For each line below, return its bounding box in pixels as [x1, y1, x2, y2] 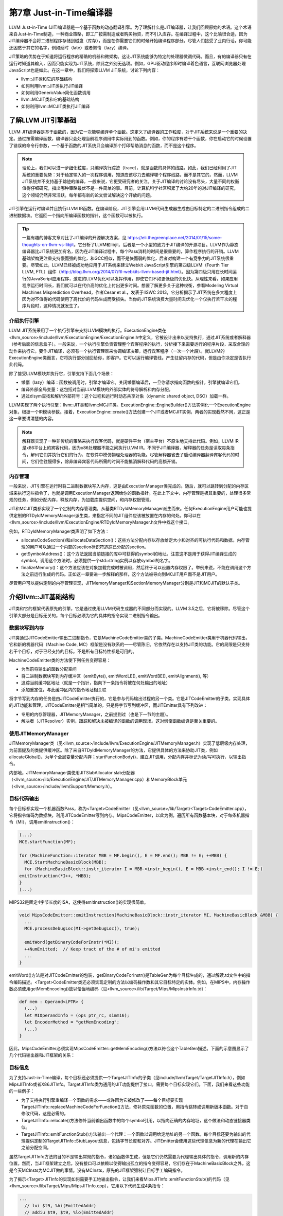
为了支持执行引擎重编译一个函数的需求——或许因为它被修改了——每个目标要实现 [21, 1097, 183, 1103]
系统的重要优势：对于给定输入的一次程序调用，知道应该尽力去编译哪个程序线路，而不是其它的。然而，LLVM [22, 172, 238, 178]
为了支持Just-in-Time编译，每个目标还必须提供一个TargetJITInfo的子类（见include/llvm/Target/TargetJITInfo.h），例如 [9, 1074, 246, 1080]
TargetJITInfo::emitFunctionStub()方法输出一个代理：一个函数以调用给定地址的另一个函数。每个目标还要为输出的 [21, 1131, 247, 1137]
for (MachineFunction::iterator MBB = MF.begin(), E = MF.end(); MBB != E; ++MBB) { [19, 853, 227, 858]
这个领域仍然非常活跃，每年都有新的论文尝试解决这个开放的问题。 [22, 192, 154, 198]
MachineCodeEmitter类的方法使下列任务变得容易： [9, 657, 111, 663]
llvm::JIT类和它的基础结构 [21, 76, 72, 82]
